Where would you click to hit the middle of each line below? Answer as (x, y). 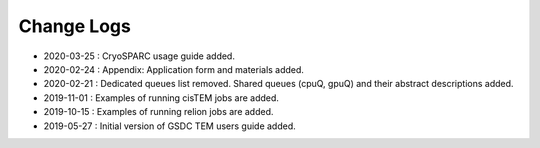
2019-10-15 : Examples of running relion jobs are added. (158, 112)
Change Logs (75, 26)
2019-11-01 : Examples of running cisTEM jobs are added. (161, 97)
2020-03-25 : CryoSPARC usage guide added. (139, 56)
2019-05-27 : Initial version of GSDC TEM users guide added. (170, 126)
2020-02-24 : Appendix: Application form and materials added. (174, 69)
